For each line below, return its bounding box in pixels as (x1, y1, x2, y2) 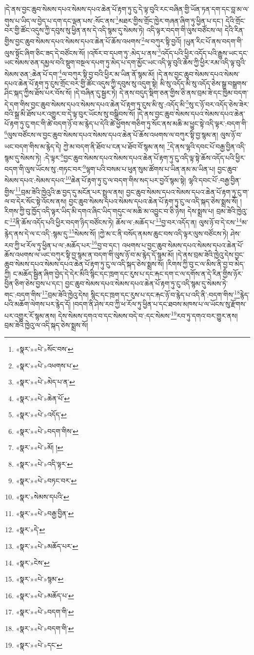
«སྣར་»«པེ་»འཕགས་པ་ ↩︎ (16, 360, 78, 370)
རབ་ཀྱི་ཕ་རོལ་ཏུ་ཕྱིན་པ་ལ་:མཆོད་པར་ (4, 240, 92, 250)
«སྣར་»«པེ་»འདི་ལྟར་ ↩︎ (16, 459, 73, 469)
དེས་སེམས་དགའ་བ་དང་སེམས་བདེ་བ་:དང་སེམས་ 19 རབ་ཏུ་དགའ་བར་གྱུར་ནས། (58, 309, 238, 320)
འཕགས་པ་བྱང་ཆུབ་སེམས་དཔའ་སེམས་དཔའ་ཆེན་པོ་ (122, 240, 244, 250)
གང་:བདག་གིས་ (4, 289, 42, 299)
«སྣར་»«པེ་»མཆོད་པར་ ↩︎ (16, 541, 78, 551)
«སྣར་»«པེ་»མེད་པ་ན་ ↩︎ (16, 377, 75, 387)
